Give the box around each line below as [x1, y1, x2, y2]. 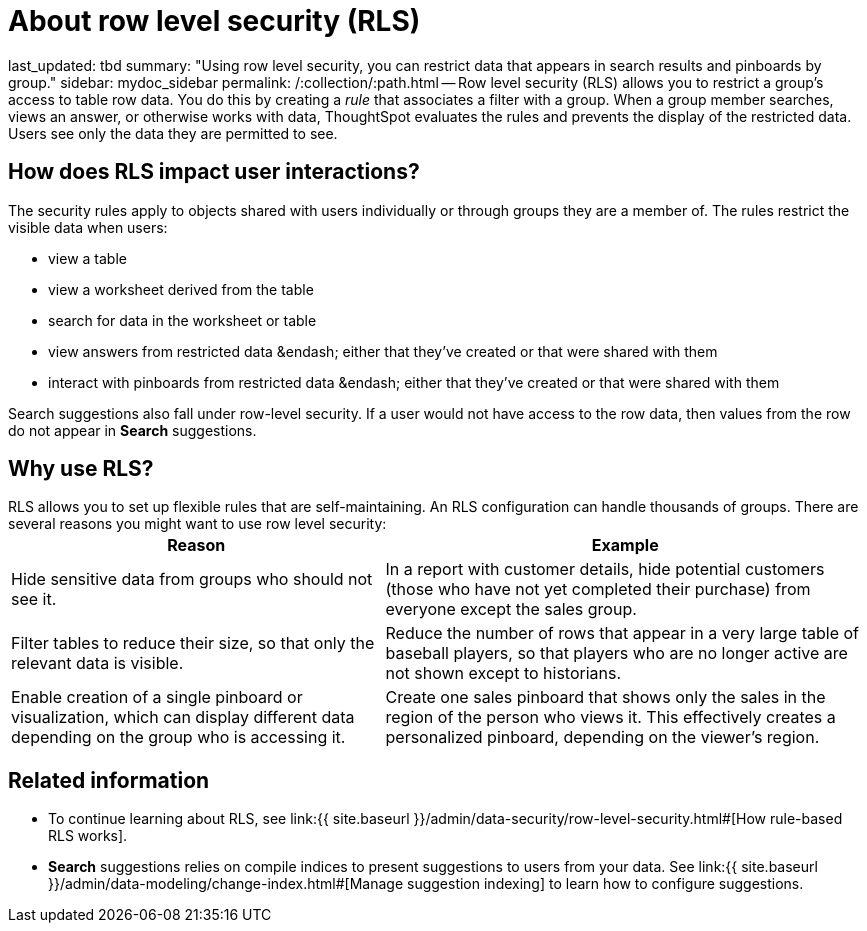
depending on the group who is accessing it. [11, 727, 346, 748]
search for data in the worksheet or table [48, 311, 317, 329]
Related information [8, 767, 210, 793]
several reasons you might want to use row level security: [8, 515, 387, 533]
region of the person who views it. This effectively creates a [385, 707, 836, 728]
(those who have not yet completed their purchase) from [385, 579, 811, 600]
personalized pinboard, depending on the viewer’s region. [385, 727, 820, 748]
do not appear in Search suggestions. [8, 421, 257, 439]
